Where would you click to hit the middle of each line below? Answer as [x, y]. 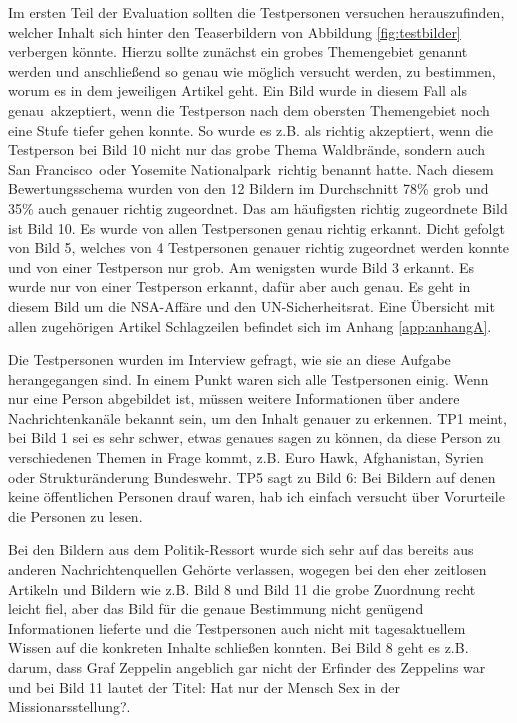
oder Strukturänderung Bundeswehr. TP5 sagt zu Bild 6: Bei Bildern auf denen [252, 476]
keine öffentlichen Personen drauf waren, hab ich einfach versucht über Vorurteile [256, 496]
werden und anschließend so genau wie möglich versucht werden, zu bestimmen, [252, 70]
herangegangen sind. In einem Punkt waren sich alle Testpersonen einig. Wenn [248, 378]
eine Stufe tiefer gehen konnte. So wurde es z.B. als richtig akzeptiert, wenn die [251, 129]
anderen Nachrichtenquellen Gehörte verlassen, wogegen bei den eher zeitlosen [247, 569]
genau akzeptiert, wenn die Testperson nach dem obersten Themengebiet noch [249, 109]
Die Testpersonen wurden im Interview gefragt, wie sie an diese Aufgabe [229, 359]
